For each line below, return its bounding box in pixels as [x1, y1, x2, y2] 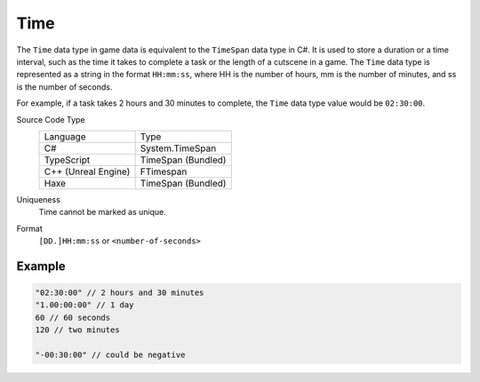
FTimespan [140, 165, 188, 178]
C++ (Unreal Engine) [44, 165, 131, 178]
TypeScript [44, 154, 91, 166]
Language [44, 130, 86, 142]
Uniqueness [16, 194, 61, 204]
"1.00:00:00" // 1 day [35, 300, 134, 310]
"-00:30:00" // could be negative [35, 350, 186, 360]
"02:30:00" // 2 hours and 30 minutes [35, 288, 204, 298]
